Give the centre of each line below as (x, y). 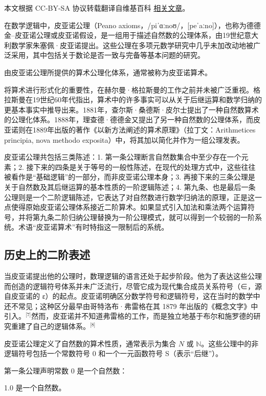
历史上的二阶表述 (47, 255)
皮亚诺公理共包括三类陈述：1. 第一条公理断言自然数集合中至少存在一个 (123, 157)
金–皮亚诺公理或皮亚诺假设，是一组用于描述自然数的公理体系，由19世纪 (124, 35)
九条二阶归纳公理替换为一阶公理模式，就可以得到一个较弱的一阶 (147, 217)
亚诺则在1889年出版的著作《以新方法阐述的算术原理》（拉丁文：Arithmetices (130, 129)
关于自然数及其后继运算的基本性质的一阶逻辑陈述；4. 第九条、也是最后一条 (130, 186)
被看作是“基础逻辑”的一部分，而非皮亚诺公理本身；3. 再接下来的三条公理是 (130, 177)
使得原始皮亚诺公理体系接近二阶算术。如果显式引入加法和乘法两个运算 (129, 207)
